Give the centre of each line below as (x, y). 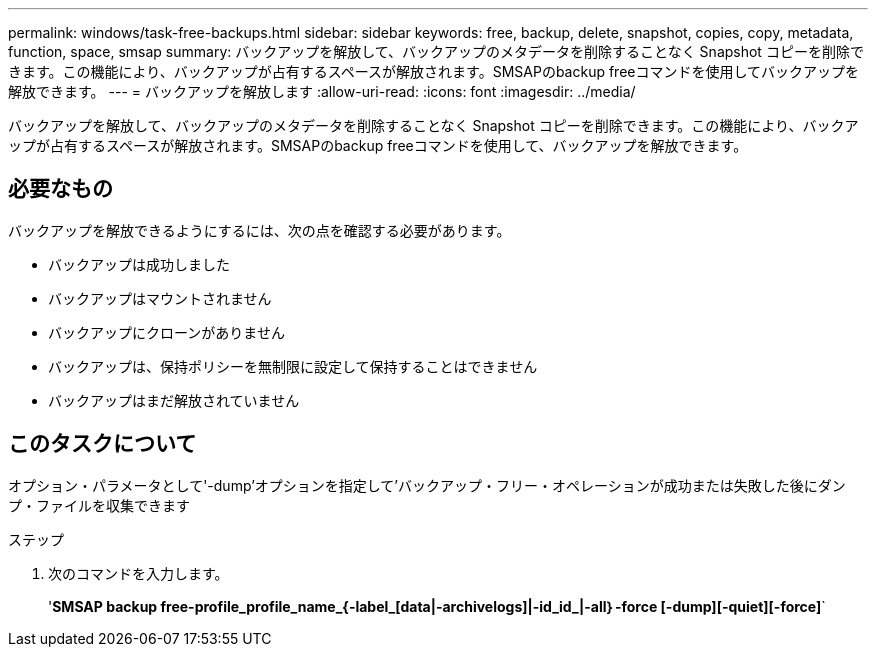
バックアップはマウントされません (160, 298)
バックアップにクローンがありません (166, 332)
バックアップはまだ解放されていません (174, 400)
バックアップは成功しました (139, 264)
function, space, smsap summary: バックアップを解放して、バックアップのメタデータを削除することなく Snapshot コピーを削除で (436, 51)
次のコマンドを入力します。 (138, 573)
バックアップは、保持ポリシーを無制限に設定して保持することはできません (293, 366)
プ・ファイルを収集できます (99, 505)
